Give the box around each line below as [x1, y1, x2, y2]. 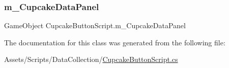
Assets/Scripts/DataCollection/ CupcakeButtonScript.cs [4, 54, 178, 64]
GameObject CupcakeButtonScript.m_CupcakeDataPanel [4, 20, 186, 31]
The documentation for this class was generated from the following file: [4, 37, 225, 47]
